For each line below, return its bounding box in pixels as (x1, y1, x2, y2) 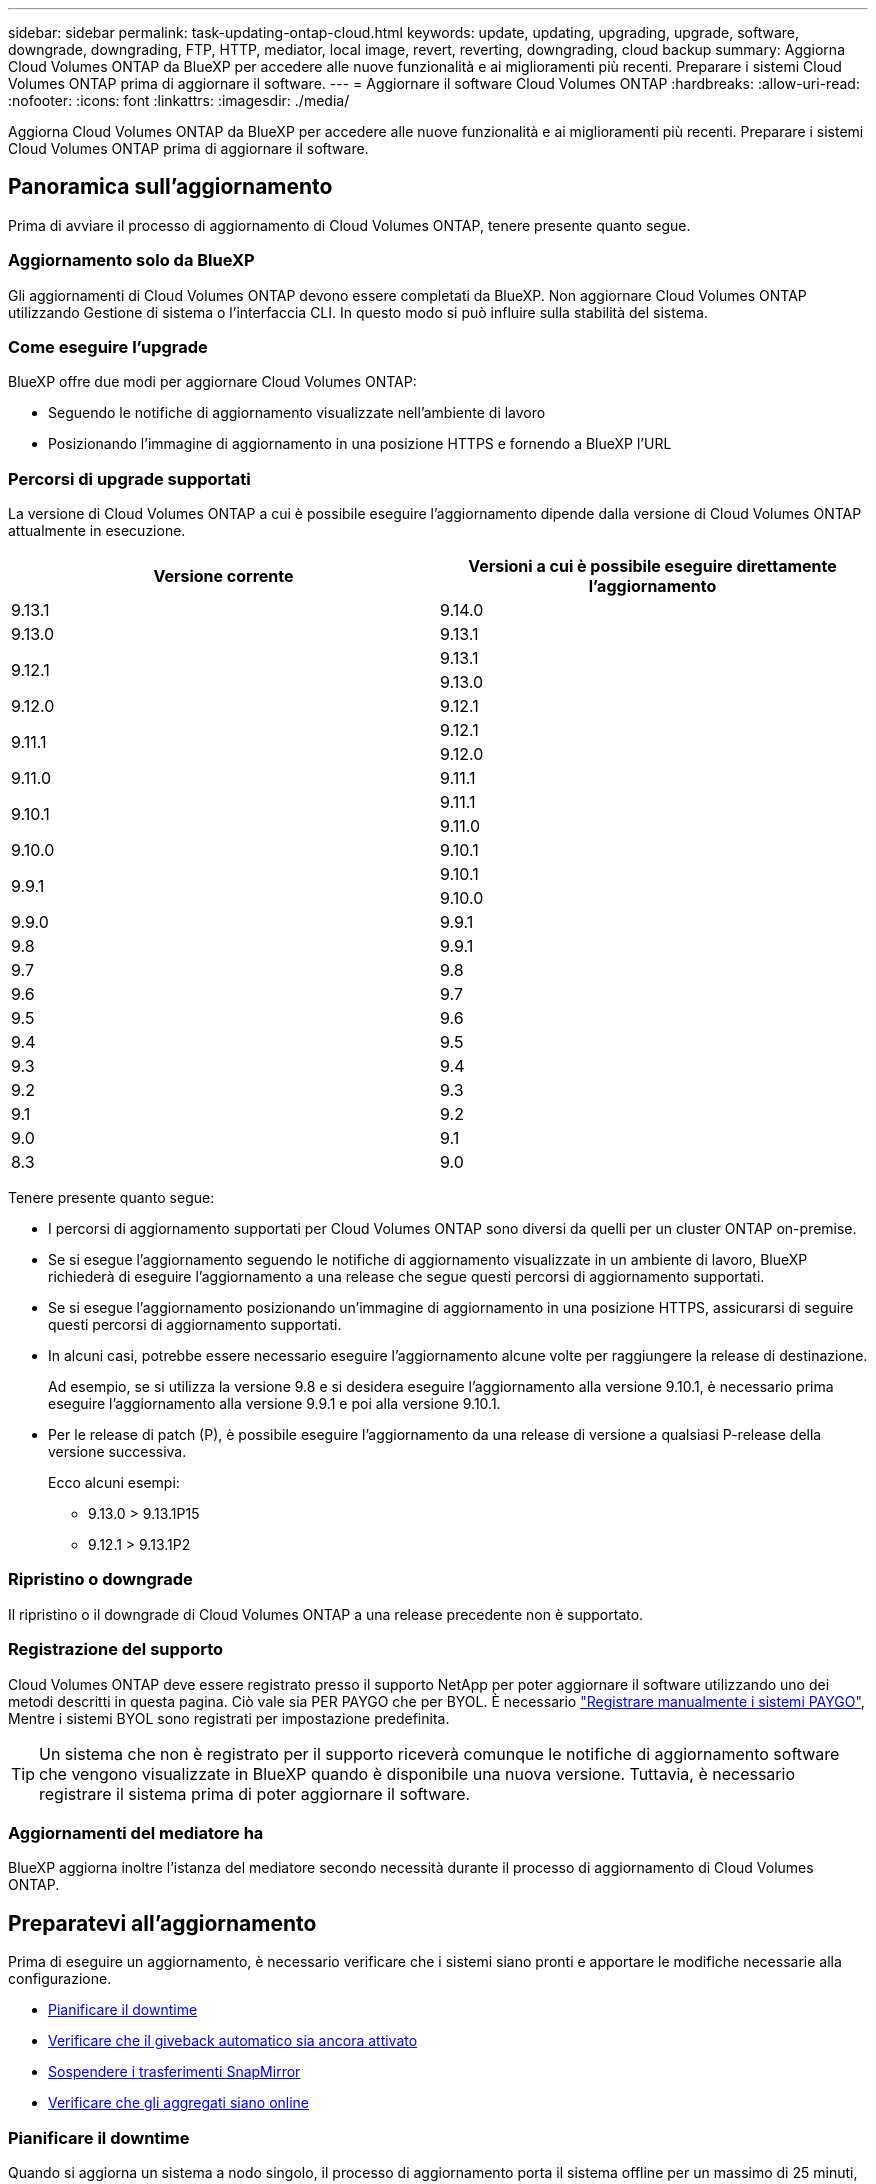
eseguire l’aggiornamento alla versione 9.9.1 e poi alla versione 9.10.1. (48, 1395, 501, 1413)
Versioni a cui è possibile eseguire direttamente (468, 556, 837, 577)
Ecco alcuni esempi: (48, 1474, 180, 1492)
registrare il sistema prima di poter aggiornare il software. (39, 1783, 471, 1804)
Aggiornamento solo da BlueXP (8, 250, 255, 271)
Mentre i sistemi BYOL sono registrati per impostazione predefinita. (8, 1709, 450, 1727)
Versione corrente (153, 566, 294, 587)
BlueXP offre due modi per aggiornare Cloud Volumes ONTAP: (8, 373, 417, 391)
